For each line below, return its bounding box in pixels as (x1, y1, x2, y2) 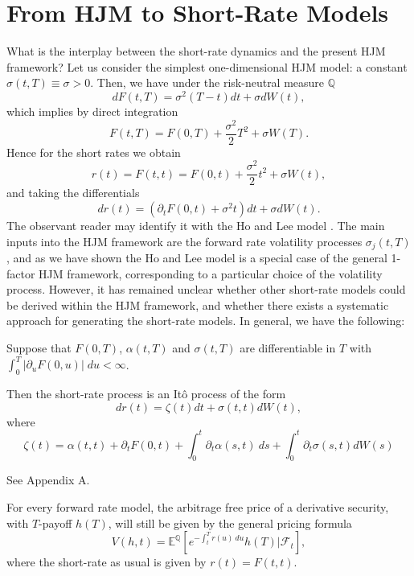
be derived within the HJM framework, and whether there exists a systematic (6, 296, 389, 313)
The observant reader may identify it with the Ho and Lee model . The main (6, 217, 385, 234)
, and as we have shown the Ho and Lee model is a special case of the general (6, 249, 387, 266)
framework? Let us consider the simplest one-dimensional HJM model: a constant (6, 58, 408, 75)
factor (6, 265, 35, 282)
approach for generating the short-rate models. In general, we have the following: (6, 312, 405, 329)
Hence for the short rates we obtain (6, 143, 181, 160)
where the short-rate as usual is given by (6, 553, 207, 570)
